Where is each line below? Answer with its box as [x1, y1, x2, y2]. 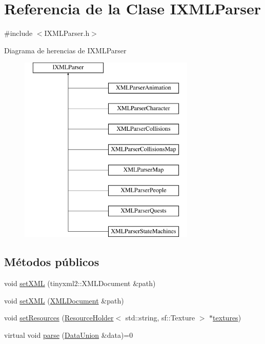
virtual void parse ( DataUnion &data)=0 [4, 330, 133, 340]
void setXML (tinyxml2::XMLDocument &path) [4, 278, 156, 289]
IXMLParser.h [44, 28, 90, 38]
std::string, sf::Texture [125, 312, 195, 323]
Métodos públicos [4, 254, 99, 270]
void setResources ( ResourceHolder [4, 312, 114, 323]
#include [4, 28, 33, 38]
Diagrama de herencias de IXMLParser [4, 45, 127, 55]
